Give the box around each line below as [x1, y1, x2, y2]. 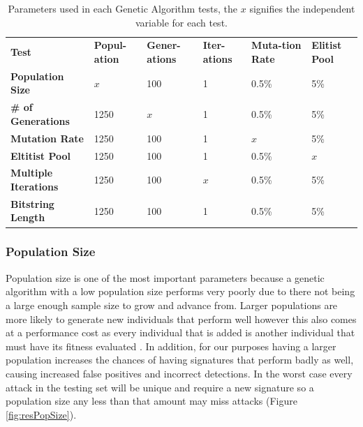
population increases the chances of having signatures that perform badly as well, [6, 352, 354, 367]
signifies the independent [249, 1, 355, 15]
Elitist [311, 38, 342, 52]
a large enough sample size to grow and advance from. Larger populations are [6, 297, 338, 312]
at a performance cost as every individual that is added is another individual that [6, 325, 355, 340]
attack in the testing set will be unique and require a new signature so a [6, 380, 314, 394]
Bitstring [10, 196, 54, 211]
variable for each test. [135, 15, 228, 29]
